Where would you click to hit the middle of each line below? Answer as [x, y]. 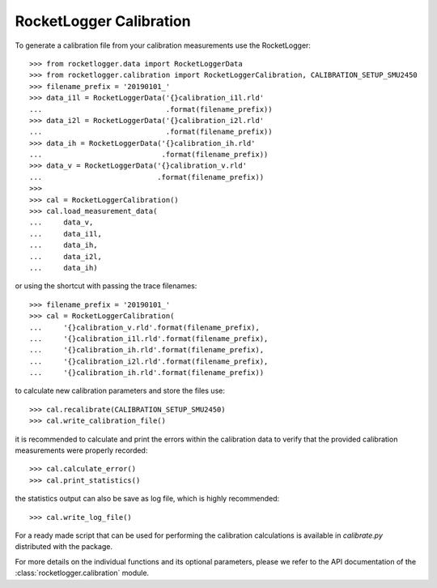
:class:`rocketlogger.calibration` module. [82, 573]
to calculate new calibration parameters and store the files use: [120, 391]
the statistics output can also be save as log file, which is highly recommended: [147, 499]
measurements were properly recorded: [81, 450]
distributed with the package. [64, 547]
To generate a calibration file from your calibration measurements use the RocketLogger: [163, 45]
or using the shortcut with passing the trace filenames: [106, 286]
